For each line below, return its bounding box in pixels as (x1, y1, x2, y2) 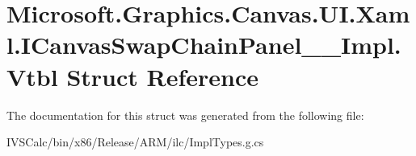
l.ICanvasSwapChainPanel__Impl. (6, 28, 401, 61)
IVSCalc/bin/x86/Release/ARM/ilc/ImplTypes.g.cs (6, 133, 264, 150)
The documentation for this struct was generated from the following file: (6, 106, 364, 123)
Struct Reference (66, 60, 259, 92)
